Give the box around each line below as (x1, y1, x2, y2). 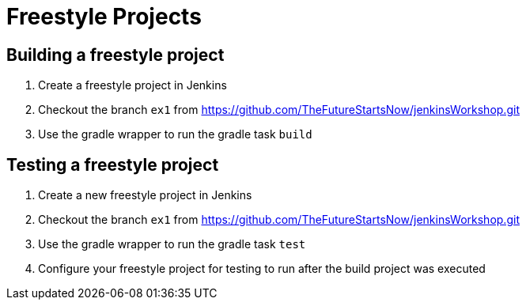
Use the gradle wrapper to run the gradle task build (38, 127, 312, 142)
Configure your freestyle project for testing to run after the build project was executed (38, 262, 486, 276)
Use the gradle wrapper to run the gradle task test (38, 237, 306, 251)
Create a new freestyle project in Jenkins (38, 188, 252, 202)
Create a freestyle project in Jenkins (38, 78, 227, 93)
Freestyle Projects (6, 3, 202, 30)
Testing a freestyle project (6, 154, 219, 175)
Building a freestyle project (6, 44, 225, 65)
